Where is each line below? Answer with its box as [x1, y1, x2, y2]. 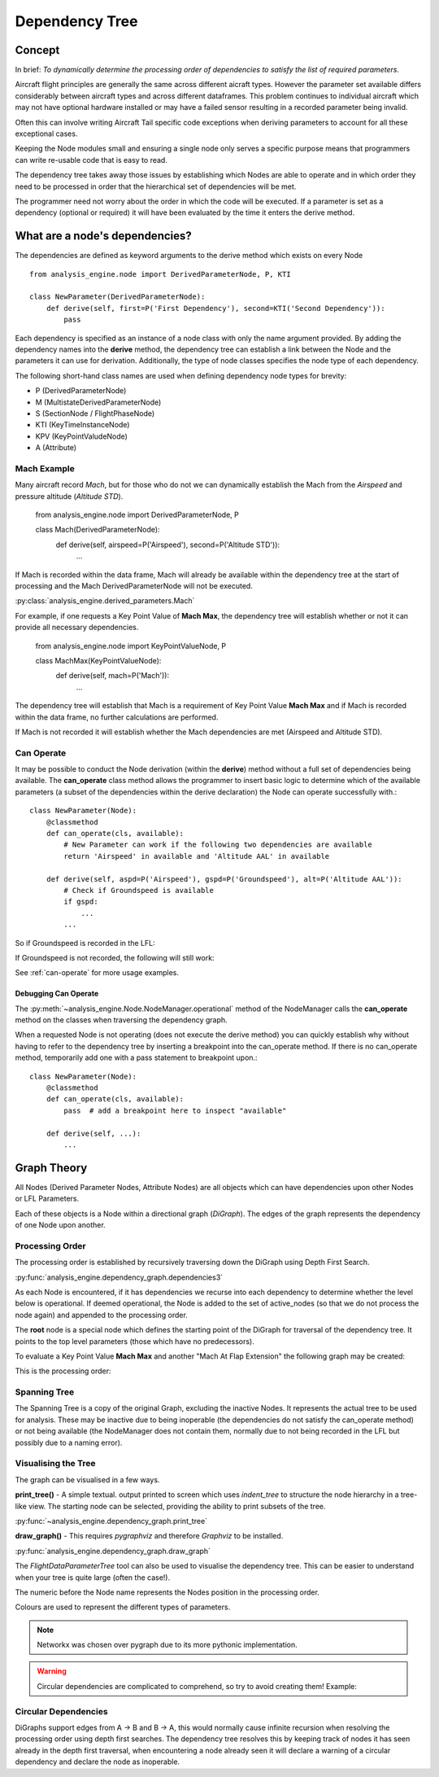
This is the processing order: [15, 1366, 111, 1376]
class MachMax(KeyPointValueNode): [35, 655, 162, 665]
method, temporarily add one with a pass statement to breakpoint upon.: [15, 1053, 258, 1062]
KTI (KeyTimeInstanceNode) [35, 420, 130, 430]
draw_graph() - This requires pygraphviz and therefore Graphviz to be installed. [15, 1531, 284, 1541]
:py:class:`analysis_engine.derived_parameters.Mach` [15, 596, 195, 606]
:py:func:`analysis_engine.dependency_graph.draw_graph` [15, 1546, 211, 1556]
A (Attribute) [35, 443, 77, 453]
